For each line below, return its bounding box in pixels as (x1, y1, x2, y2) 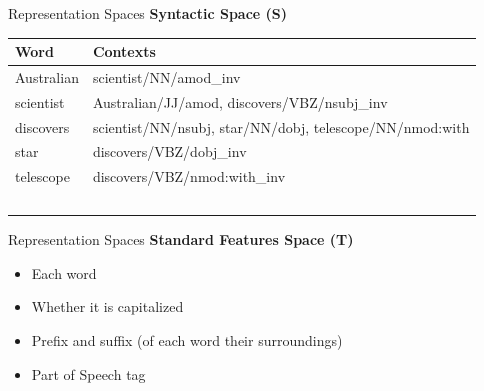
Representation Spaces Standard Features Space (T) (8, 229, 354, 250)
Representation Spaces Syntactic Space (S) (8, 3, 288, 23)
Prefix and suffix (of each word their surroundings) (31, 330, 343, 351)
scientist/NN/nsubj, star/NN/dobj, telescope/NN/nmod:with (92, 116, 470, 137)
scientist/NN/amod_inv (92, 66, 241, 87)
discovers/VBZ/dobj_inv (92, 141, 247, 162)
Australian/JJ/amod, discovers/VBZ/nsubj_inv (92, 91, 388, 112)
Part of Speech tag (31, 363, 146, 384)
